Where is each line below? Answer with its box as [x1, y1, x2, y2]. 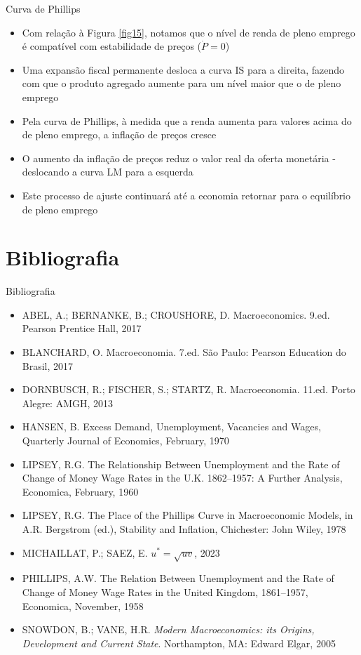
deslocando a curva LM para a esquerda [22, 164, 193, 179]
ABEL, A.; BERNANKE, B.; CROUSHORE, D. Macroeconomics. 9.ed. [22, 307, 330, 322]
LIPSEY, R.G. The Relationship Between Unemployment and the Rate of [22, 456, 340, 471]
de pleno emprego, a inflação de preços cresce [22, 127, 217, 142]
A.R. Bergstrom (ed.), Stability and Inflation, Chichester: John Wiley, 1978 [22, 521, 346, 536]
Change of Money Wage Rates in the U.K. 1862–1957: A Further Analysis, [22, 470, 343, 485]
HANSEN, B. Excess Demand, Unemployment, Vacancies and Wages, [22, 419, 321, 434]
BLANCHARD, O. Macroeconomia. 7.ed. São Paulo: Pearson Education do [22, 345, 346, 359]
